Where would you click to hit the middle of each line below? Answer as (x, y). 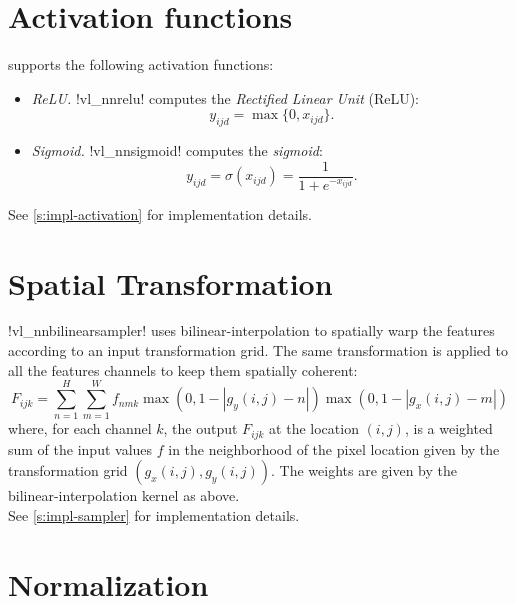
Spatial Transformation (170, 282)
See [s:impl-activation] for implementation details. (160, 213)
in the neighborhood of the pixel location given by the (334, 448)
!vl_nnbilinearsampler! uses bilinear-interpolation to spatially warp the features (251, 330)
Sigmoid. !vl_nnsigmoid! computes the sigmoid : (177, 150)
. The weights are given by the (364, 470)
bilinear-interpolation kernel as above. (124, 495)
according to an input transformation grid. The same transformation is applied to (258, 350)
